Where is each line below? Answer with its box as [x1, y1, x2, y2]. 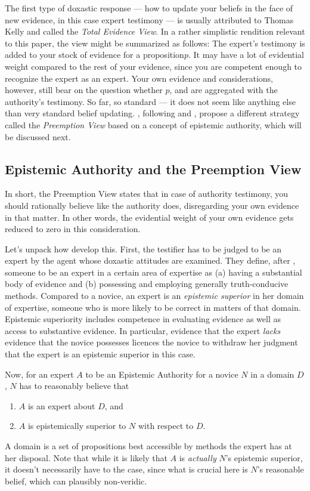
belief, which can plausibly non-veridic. [5, 474, 147, 487]
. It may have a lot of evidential [188, 48, 304, 61]
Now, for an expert [5, 368, 74, 380]
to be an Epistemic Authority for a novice [85, 368, 238, 380]
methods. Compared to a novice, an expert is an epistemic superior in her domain [5, 289, 304, 302]
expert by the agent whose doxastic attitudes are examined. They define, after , [5, 254, 296, 267]
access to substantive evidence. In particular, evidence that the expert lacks [5, 324, 281, 336]
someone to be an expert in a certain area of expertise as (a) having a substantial [5, 265, 302, 278]
